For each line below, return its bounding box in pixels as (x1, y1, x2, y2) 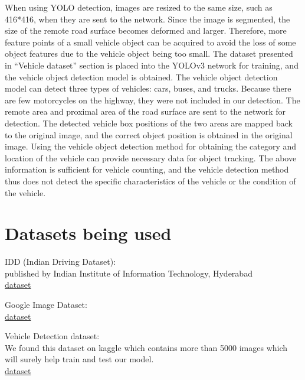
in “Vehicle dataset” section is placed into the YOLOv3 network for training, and (5, 59, 299, 71)
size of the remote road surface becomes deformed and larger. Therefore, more (5, 24, 287, 37)
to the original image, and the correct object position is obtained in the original (5, 128, 293, 141)
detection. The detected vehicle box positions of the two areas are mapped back (5, 116, 293, 129)
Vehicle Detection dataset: (5, 330, 100, 342)
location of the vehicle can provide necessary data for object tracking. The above (5, 151, 297, 164)
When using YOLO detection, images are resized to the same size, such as (5, 1, 273, 13)
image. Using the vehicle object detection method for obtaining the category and (5, 140, 297, 152)
